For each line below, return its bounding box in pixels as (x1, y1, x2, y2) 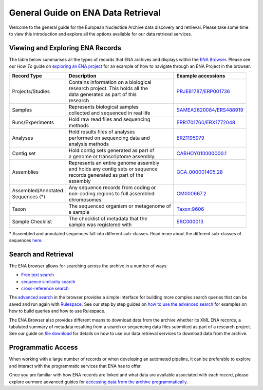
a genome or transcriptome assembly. (68, 153, 156, 160)
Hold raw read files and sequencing (68, 116, 150, 123)
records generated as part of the (68, 171, 144, 178)
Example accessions (176, 72, 225, 79)
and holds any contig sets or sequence (68, 166, 158, 172)
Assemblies (12, 168, 39, 175)
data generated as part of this (68, 91, 137, 97)
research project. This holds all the (68, 85, 148, 92)
